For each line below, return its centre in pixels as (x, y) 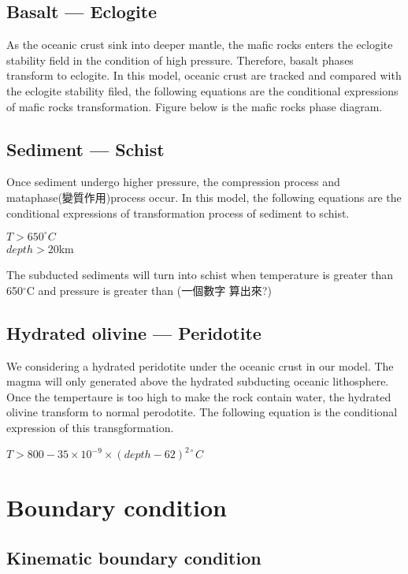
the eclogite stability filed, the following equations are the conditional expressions (202, 90)
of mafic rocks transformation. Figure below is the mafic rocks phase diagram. (195, 106)
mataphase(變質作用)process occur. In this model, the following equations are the (204, 197)
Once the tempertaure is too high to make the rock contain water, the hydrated (199, 396)
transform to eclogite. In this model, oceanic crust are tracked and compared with (204, 75)
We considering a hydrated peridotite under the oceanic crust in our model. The (200, 365)
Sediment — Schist (85, 149)
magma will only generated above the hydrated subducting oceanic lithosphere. (198, 381)
